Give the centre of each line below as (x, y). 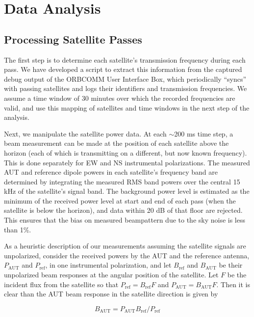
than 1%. (18, 229)
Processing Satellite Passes (73, 39)
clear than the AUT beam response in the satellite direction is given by (111, 294)
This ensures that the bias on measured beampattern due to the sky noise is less (125, 220)
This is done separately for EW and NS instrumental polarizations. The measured (127, 162)
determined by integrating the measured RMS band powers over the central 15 (122, 181)
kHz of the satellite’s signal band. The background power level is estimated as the (127, 191)
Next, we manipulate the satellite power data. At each (85, 133)
